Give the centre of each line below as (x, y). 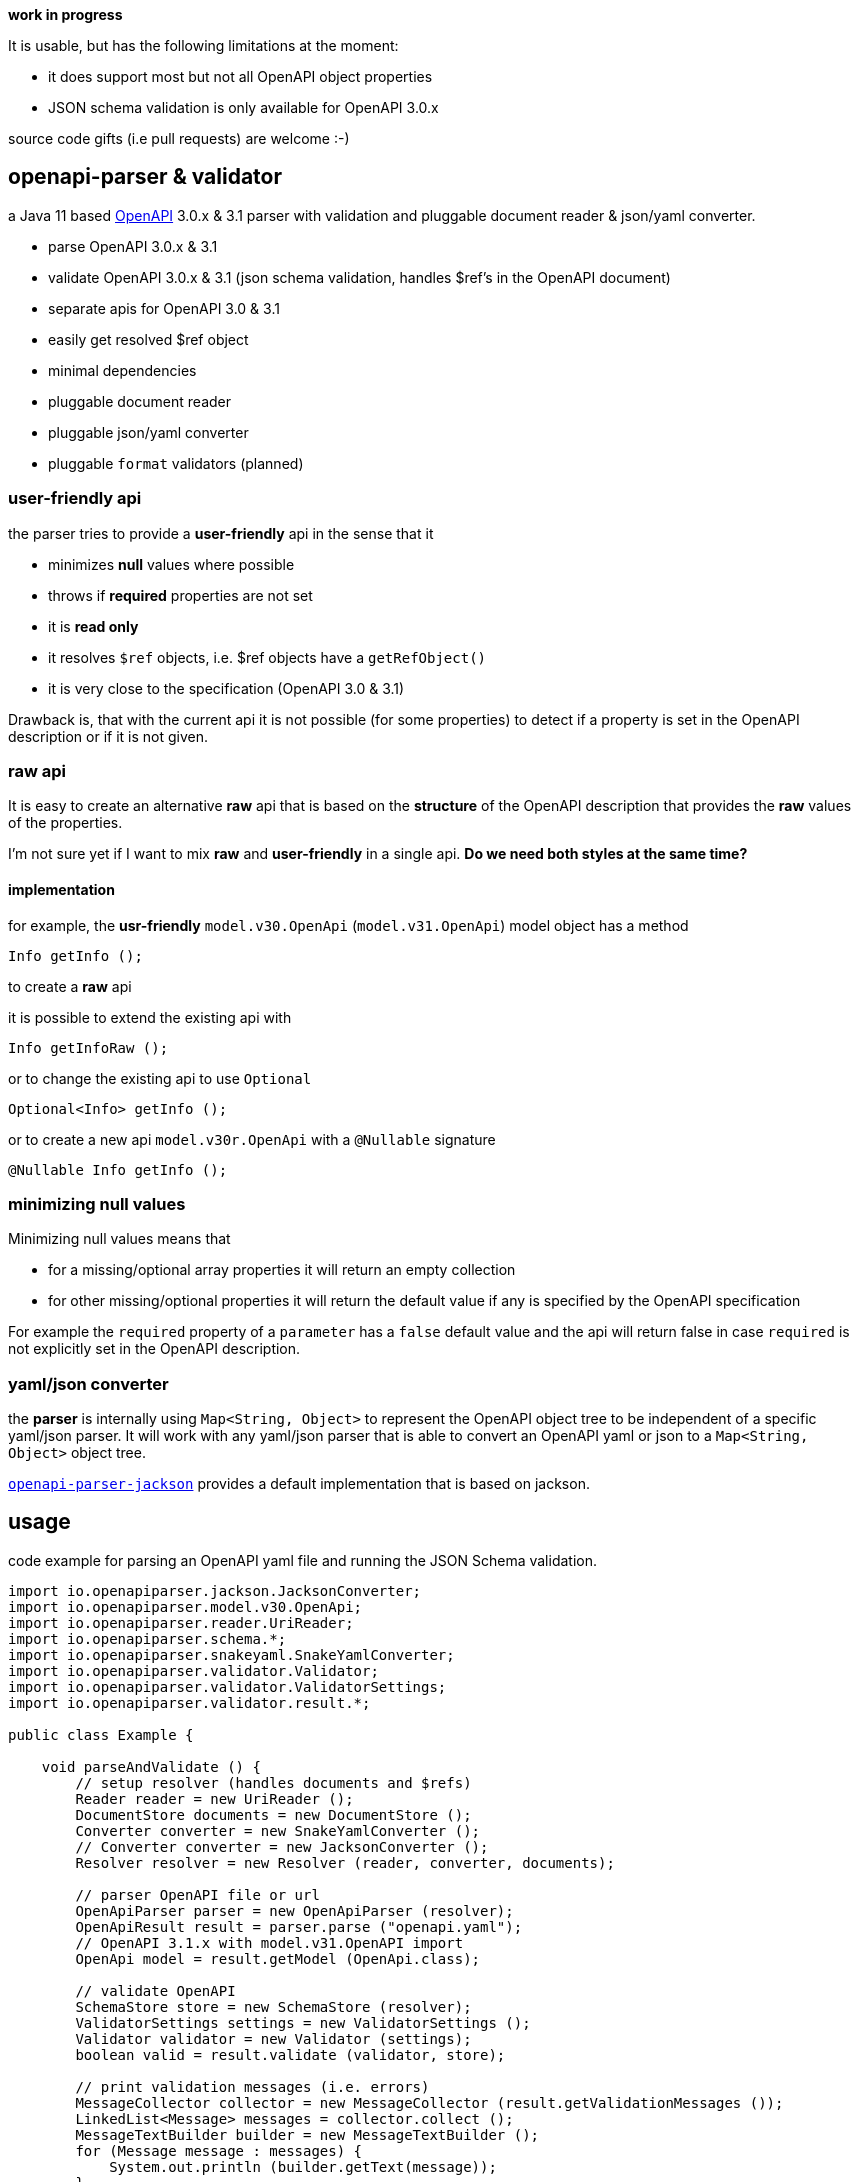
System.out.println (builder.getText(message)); (303, 2166)
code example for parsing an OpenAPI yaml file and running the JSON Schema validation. (302, 1560)
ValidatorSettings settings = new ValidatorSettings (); (303, 2022)
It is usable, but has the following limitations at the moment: (203, 45)
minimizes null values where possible (171, 564)
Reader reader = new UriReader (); (214, 1798)
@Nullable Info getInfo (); (118, 1169)
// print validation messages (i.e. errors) (252, 2086)
